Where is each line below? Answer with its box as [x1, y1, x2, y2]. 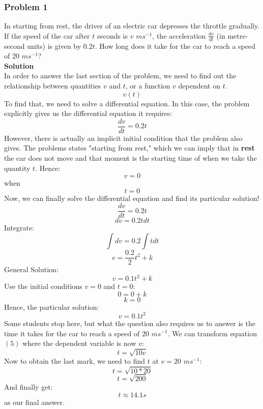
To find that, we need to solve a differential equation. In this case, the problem [4, 98, 250, 108]
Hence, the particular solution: [4, 301, 99, 312]
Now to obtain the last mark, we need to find [4, 356, 145, 366]
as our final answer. [4, 396, 65, 407]
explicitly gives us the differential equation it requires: [4, 108, 172, 119]
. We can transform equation [167, 328, 257, 338]
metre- [227, 30, 248, 41]
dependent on [178, 80, 220, 91]
